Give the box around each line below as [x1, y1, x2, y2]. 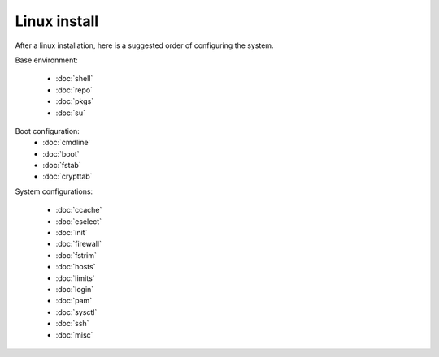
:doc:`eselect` [55, 216, 102, 226]
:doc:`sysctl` [55, 307, 98, 316]
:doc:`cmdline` [42, 138, 91, 148]
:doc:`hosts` [55, 262, 96, 272]
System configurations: [15, 187, 93, 196]
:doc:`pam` [55, 296, 93, 306]
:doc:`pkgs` [55, 97, 93, 106]
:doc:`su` [55, 108, 85, 118]
